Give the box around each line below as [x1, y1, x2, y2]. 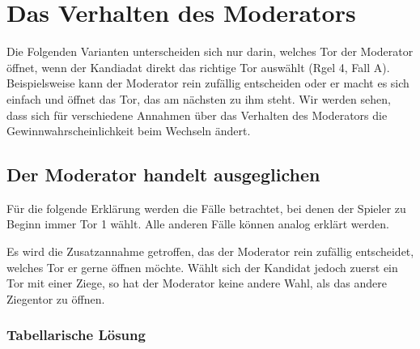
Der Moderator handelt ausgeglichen [6, 162, 320, 187]
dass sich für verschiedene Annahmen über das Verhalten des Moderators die [6, 106, 388, 123]
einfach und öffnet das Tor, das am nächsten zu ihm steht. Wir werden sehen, [6, 90, 391, 107]
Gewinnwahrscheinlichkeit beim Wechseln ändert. [6, 122, 251, 139]
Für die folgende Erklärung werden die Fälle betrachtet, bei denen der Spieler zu [6, 199, 406, 216]
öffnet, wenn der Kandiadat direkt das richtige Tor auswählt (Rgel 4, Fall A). [6, 58, 390, 75]
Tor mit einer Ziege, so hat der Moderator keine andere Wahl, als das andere [6, 275, 387, 292]
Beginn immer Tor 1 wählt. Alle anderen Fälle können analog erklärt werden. [6, 215, 389, 232]
